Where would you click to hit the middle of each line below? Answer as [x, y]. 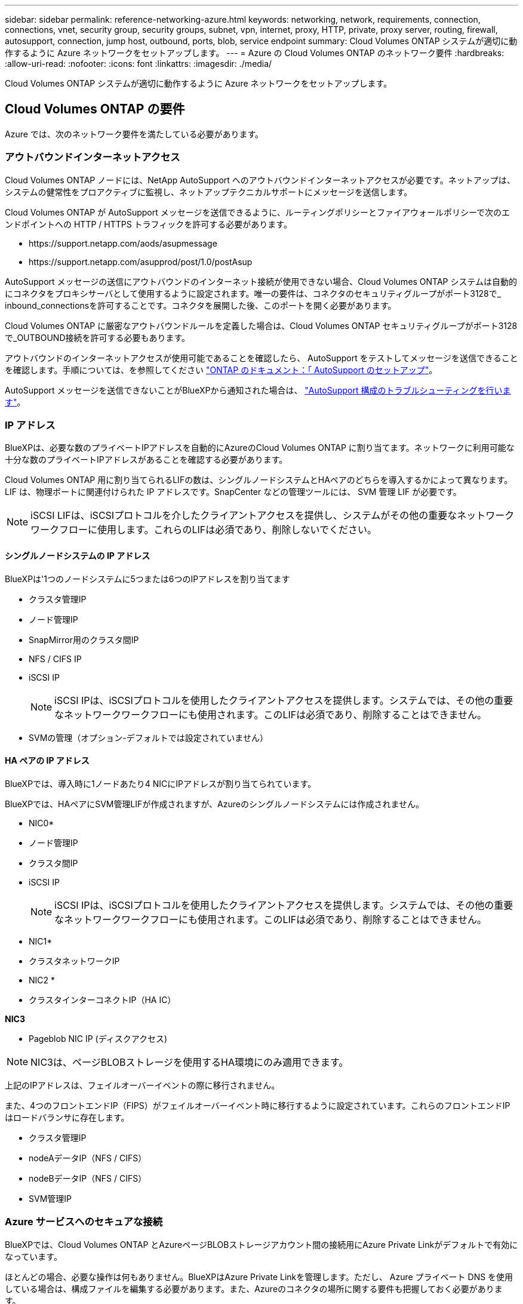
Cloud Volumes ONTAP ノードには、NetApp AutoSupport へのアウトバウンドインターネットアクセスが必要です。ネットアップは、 [260, 180]
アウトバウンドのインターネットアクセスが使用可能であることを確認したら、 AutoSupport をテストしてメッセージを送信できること [261, 358]
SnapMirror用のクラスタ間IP [84, 639]
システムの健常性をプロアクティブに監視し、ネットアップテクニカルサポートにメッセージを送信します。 [209, 192]
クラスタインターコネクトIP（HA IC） [102, 999]
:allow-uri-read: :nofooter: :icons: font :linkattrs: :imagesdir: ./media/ [139, 64]
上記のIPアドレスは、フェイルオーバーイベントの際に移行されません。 [142, 1085]
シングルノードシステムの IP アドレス [78, 555]
